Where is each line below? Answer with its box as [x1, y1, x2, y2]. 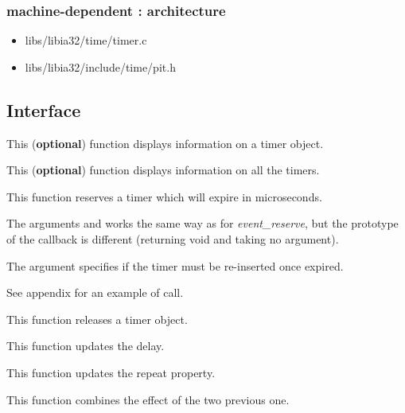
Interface [6, 97, 81, 122]
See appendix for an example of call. [6, 284, 184, 301]
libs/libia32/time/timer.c [25, 32, 147, 49]
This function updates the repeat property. [6, 364, 216, 380]
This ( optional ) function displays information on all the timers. [6, 162, 320, 178]
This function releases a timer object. [6, 310, 188, 327]
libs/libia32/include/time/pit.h [25, 58, 176, 75]
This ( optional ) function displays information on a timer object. [6, 134, 324, 151]
